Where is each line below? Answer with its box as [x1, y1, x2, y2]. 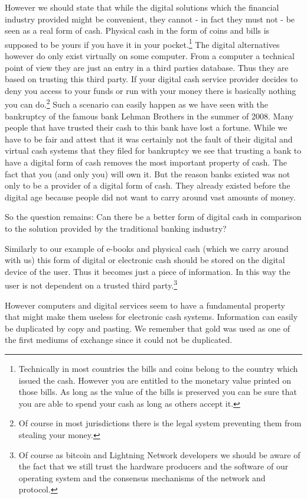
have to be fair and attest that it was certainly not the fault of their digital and [5, 132, 293, 145]
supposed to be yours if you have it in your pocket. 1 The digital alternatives [5, 36, 280, 50]
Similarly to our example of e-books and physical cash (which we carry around [5, 242, 289, 254]
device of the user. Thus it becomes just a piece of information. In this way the [5, 265, 290, 277]
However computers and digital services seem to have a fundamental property [5, 299, 285, 311]
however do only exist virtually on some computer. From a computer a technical [5, 50, 295, 62]
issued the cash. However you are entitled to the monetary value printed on [18, 374, 291, 386]
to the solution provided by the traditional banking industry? [5, 222, 227, 234]
